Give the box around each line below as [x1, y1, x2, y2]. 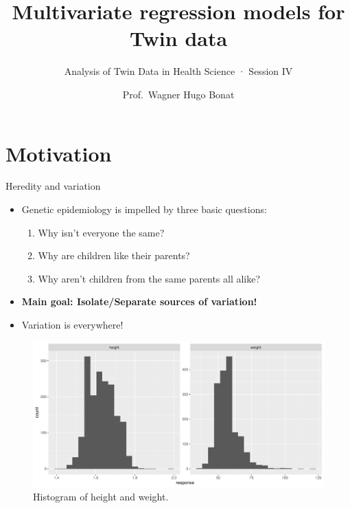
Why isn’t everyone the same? [38, 225, 165, 239]
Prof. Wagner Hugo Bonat [122, 87, 235, 101]
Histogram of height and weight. [33, 489, 169, 504]
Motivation [5, 139, 112, 167]
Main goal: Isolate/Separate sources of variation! [21, 294, 257, 309]
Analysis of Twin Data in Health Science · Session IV [64, 64, 293, 78]
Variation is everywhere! [21, 318, 124, 331]
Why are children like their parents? [38, 248, 190, 263]
